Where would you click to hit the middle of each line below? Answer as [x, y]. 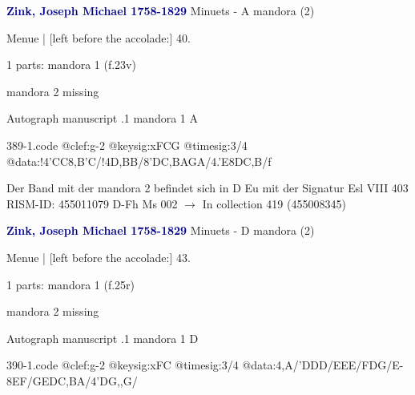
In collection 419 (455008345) [274, 203]
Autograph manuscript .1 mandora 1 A [102, 118]
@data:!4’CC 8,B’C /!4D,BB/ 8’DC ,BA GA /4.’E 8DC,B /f [139, 161]
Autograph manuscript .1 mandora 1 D [103, 338]
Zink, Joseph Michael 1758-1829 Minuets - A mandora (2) [161, 10]
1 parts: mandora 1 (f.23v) [71, 64]
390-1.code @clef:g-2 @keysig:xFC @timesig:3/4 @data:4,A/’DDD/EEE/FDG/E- [205, 365]
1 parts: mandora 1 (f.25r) [71, 284]
